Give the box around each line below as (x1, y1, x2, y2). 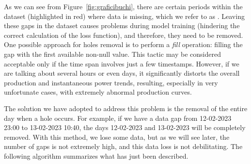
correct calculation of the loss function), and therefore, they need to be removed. (4, 30, 243, 40)
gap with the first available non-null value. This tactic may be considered (4, 49, 221, 59)
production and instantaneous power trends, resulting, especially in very (4, 77, 218, 87)
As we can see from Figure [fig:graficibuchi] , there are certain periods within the (4, 1, 243, 11)
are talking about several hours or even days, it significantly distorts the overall (4, 68, 240, 78)
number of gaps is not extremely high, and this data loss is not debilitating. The (4, 141, 243, 151)
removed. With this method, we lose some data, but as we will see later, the (4, 131, 230, 142)
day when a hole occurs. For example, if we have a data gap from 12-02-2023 (4, 113, 232, 123)
